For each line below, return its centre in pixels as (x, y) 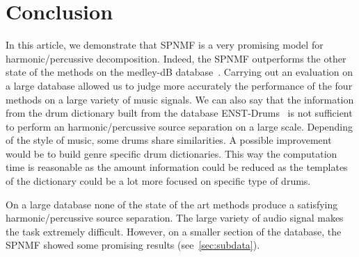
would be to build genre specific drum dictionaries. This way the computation (171, 153)
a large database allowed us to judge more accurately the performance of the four (179, 85)
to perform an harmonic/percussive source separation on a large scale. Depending (179, 126)
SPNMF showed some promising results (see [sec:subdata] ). (133, 245)
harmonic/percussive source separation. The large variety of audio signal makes (175, 218)
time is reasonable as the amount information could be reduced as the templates (177, 167)
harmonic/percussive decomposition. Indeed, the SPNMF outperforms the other (176, 58)
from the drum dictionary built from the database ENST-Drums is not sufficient (179, 113)
